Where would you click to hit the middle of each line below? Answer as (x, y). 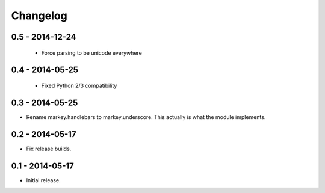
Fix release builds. (49, 149)
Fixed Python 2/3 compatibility (79, 85)
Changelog (39, 16)
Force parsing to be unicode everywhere (92, 53)
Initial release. (43, 180)
